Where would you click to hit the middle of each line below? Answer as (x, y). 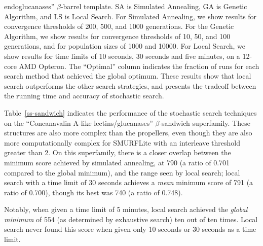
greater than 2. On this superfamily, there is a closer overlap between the (118, 152)
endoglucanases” (29, 6)
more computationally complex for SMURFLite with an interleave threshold (122, 142)
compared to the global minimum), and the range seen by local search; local (122, 172)
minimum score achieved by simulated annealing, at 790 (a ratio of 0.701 (117, 162)
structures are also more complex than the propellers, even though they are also (128, 133)
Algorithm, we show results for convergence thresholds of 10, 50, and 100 (117, 36)
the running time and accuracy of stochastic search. (84, 96)
